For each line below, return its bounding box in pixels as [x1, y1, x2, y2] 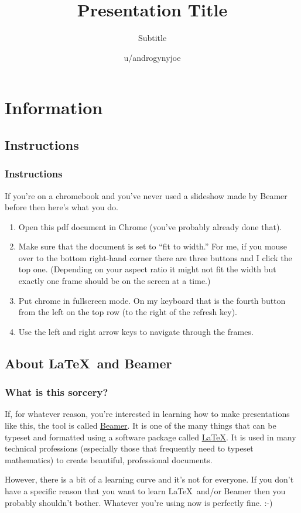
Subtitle [138, 32, 167, 44]
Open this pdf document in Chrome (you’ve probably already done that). [18, 220, 282, 232]
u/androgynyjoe [124, 51, 181, 63]
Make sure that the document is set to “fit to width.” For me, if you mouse [18, 240, 288, 252]
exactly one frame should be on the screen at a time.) [18, 275, 211, 287]
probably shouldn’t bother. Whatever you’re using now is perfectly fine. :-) [5, 496, 273, 508]
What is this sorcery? [5, 385, 108, 399]
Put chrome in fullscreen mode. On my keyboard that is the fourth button [18, 294, 286, 306]
